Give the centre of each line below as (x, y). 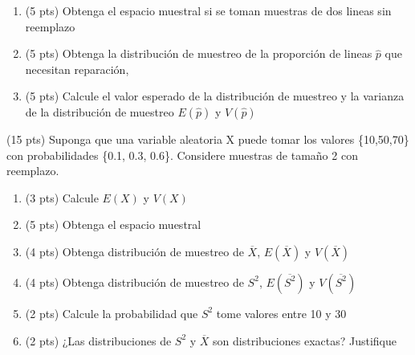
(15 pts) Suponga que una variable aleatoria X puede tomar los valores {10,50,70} (208, 139)
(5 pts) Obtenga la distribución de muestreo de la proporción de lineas (199, 53)
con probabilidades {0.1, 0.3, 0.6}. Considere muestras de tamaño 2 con (182, 155)
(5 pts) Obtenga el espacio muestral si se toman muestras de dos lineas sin (208, 10)
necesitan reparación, (77, 69)
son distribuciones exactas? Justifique (305, 340)
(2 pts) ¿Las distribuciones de (98, 340)
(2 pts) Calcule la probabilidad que (112, 313)
